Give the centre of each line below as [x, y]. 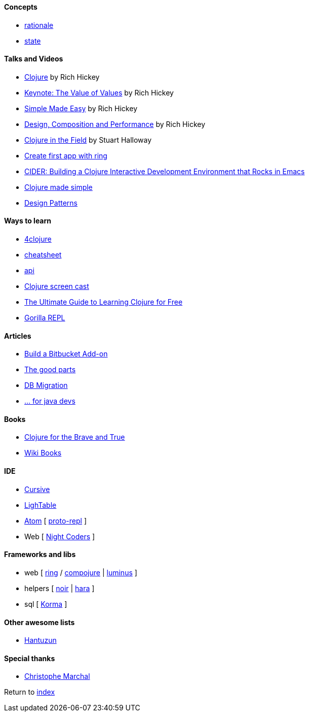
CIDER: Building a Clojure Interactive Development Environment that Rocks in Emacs [165, 171]
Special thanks [30, 658]
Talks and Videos [34, 59]
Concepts [21, 7]
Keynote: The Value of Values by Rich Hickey [99, 92]
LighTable [41, 505]
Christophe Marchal [57, 676]
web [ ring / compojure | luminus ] [81, 572]
